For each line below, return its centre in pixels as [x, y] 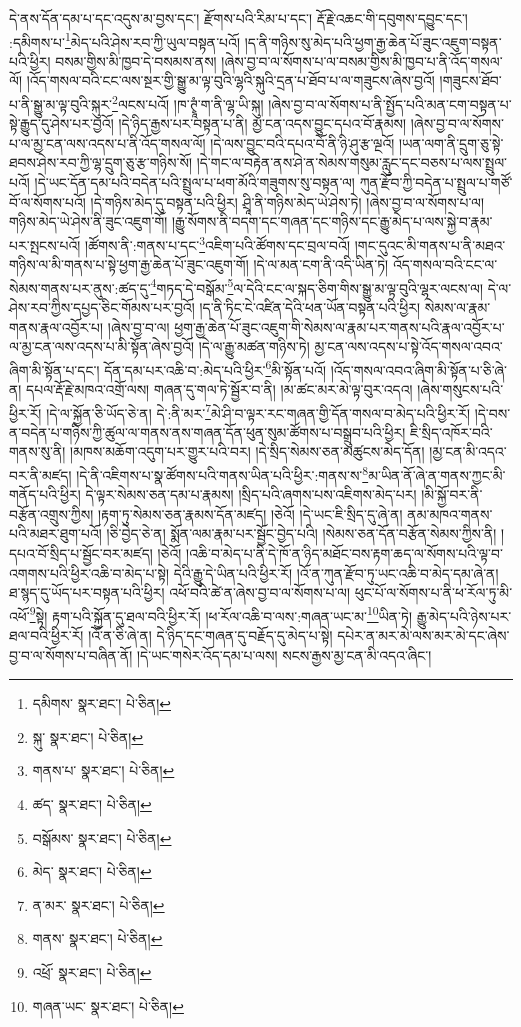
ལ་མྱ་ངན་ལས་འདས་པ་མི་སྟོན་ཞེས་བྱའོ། [102, 346]
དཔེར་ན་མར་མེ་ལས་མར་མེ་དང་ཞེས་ [423, 635]
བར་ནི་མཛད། [40, 474]
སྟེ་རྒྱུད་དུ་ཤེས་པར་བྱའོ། [61, 123]
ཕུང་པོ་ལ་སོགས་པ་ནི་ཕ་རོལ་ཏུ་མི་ [433, 592]
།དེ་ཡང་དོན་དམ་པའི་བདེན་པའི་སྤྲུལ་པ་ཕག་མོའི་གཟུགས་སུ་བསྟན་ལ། [194, 182]
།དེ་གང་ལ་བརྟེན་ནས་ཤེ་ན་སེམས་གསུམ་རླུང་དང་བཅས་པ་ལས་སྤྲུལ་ [352, 162]
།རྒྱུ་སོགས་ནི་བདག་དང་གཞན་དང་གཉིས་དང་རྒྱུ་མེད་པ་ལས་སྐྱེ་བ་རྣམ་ [332, 221]
